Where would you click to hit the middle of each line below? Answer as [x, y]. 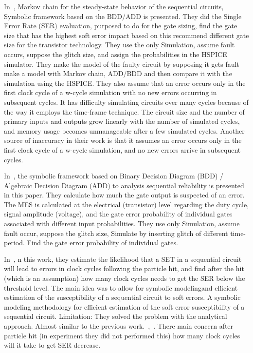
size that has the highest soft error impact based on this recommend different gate [126, 35]
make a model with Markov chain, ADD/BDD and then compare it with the [118, 73]
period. [14, 243]
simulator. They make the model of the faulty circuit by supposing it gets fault [122, 64]
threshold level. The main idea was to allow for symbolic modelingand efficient [121, 287]
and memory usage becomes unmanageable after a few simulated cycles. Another [124, 130]
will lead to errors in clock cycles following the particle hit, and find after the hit [124, 268]
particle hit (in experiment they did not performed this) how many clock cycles [122, 335]
